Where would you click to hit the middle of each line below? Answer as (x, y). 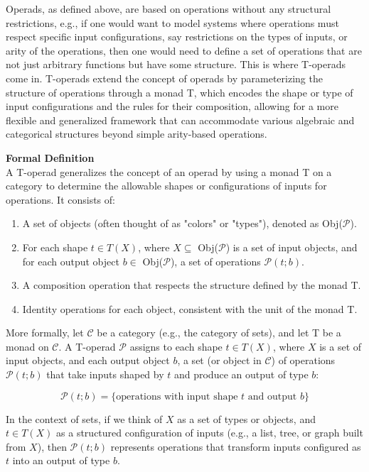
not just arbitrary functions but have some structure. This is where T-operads (176, 64)
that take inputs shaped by (105, 374)
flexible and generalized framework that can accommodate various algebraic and (180, 120)
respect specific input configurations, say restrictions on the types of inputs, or (177, 37)
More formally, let (45, 333)
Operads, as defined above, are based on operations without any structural (169, 9)
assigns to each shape (176, 346)
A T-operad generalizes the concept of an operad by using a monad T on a (169, 171)
